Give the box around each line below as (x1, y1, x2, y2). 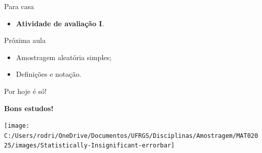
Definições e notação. (16, 69, 82, 79)
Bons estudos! (4, 103, 54, 113)
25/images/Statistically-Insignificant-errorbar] (4, 142, 175, 149)
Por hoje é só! (4, 85, 47, 96)
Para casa (4, 1, 34, 11)
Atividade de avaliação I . (16, 18, 104, 28)
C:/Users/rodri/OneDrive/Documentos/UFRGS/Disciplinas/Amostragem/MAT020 (4, 132, 258, 139)
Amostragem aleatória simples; (16, 52, 111, 62)
